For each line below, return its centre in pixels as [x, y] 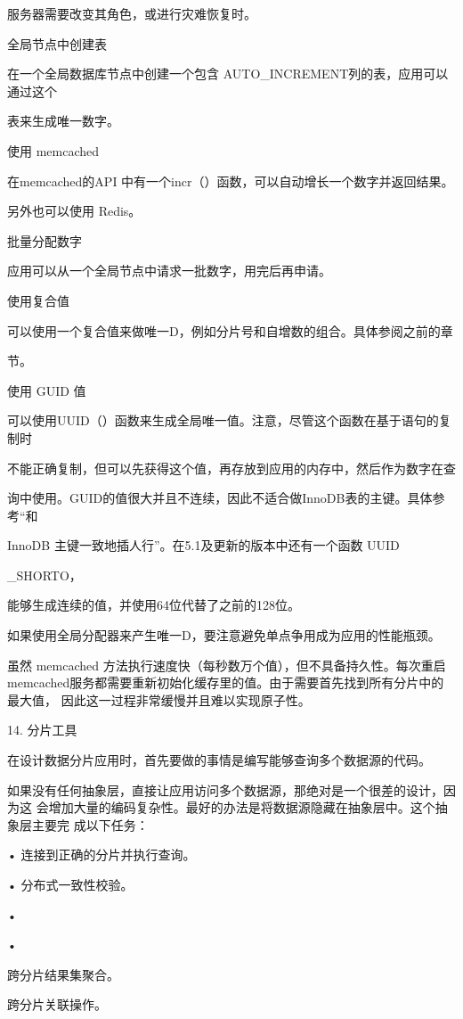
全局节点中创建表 [57, 43]
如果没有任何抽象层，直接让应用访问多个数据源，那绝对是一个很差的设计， [225, 789]
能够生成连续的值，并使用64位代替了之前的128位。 [154, 605]
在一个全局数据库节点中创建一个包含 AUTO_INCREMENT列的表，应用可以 [228, 74]
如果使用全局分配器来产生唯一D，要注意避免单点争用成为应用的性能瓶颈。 [224, 635]
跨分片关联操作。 [57, 1004]
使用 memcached [53, 150]
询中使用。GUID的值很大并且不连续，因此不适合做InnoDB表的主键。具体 [220, 498]
